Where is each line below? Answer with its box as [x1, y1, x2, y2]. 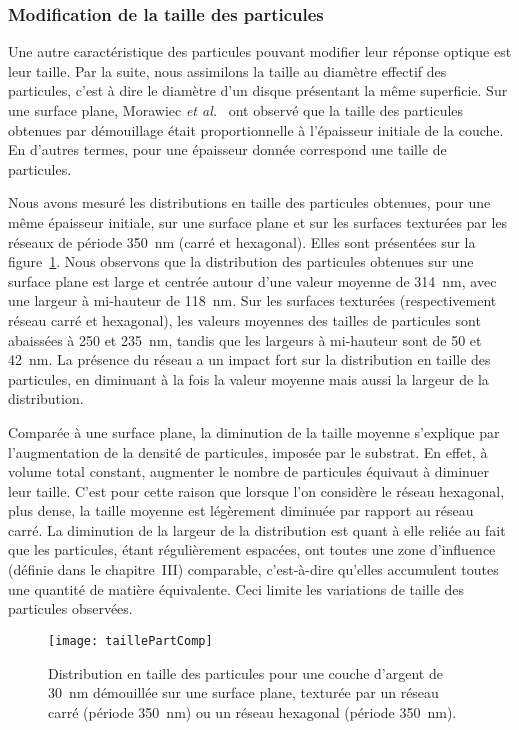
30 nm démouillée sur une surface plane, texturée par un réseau [48, 682, 439, 703]
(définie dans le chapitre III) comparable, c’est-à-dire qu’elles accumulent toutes [8, 559, 499, 580]
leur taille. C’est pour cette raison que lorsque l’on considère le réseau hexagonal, [8, 480, 505, 501]
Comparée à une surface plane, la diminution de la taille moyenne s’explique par [8, 421, 500, 442]
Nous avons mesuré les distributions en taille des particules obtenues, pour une [8, 192, 491, 213]
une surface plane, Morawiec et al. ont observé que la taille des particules [8, 100, 464, 120]
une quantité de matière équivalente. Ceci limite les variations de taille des [8, 578, 465, 599]
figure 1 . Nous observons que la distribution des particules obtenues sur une [8, 251, 474, 272]
